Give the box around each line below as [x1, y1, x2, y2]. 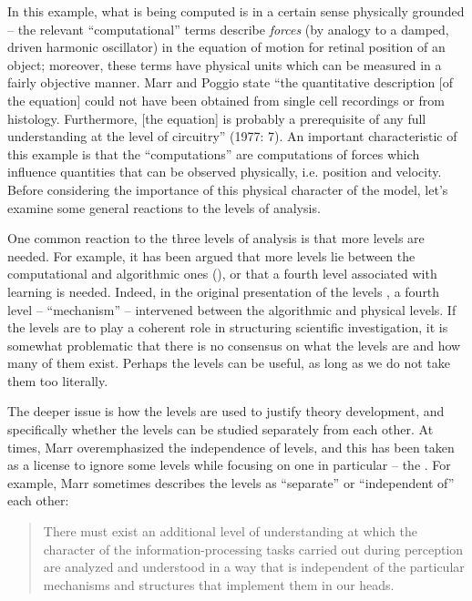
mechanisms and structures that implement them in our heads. [43, 575, 395, 594]
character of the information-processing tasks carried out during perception [43, 539, 464, 558]
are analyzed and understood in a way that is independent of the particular [43, 557, 465, 576]
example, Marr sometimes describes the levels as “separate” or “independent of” [7, 473, 455, 492]
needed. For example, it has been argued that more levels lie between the [7, 246, 416, 265]
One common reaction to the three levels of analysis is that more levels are [7, 229, 425, 248]
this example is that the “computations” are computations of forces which [7, 144, 420, 163]
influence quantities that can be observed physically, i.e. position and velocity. [7, 162, 442, 181]
